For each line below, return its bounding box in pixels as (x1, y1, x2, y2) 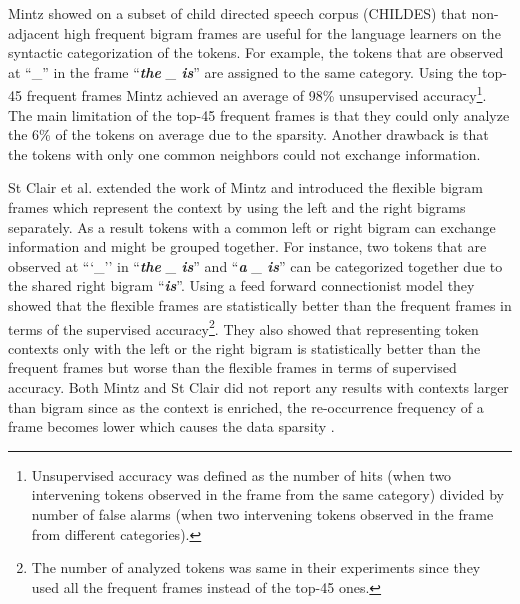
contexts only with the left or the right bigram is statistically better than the (8, 337, 481, 358)
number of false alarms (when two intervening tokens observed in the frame (31, 503, 494, 524)
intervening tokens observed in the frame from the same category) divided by (31, 484, 504, 505)
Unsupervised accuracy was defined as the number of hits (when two (31, 464, 452, 485)
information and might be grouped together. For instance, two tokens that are (8, 236, 487, 257)
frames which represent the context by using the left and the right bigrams (8, 197, 466, 217)
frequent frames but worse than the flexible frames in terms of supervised (8, 357, 457, 378)
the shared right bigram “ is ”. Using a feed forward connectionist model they (8, 275, 475, 296)
